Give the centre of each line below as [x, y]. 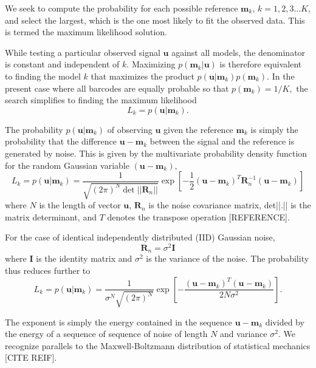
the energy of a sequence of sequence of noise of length [106, 334]
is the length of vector [80, 205]
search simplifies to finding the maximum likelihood [101, 100]
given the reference [198, 129]
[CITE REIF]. [31, 357]
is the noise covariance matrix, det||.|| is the [230, 205]
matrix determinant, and [51, 216]
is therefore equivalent [261, 64]
